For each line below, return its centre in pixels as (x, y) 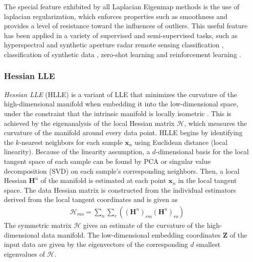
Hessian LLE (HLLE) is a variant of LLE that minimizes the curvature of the (121, 94)
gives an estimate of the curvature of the (144, 225)
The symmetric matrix (38, 225)
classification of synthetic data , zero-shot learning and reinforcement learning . (123, 54)
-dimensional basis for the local (202, 151)
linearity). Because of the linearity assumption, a (77, 151)
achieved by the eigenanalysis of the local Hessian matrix (89, 123)
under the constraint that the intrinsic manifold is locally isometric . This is (118, 113)
